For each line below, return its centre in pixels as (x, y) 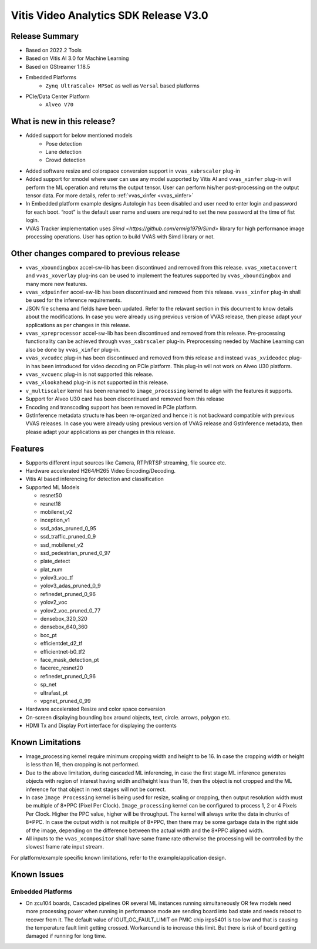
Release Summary (45, 36)
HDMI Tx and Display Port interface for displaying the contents (101, 726)
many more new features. (56, 284)
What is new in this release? (63, 121)
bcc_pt (48, 635)
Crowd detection (66, 160)
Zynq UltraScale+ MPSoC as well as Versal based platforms (122, 86)
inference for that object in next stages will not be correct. (96, 789)
